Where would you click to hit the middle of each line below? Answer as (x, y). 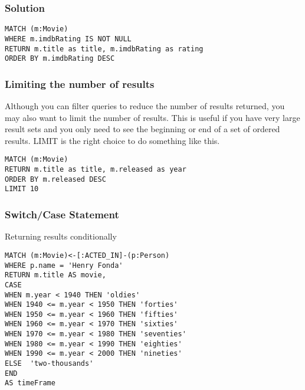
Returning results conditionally (61, 236)
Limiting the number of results (80, 83)
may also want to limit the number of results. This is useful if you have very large (152, 117)
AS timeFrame (30, 383)
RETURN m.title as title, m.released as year (96, 170)
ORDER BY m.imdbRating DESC (60, 59)
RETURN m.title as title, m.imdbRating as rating (104, 49)
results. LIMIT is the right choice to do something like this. (112, 140)
